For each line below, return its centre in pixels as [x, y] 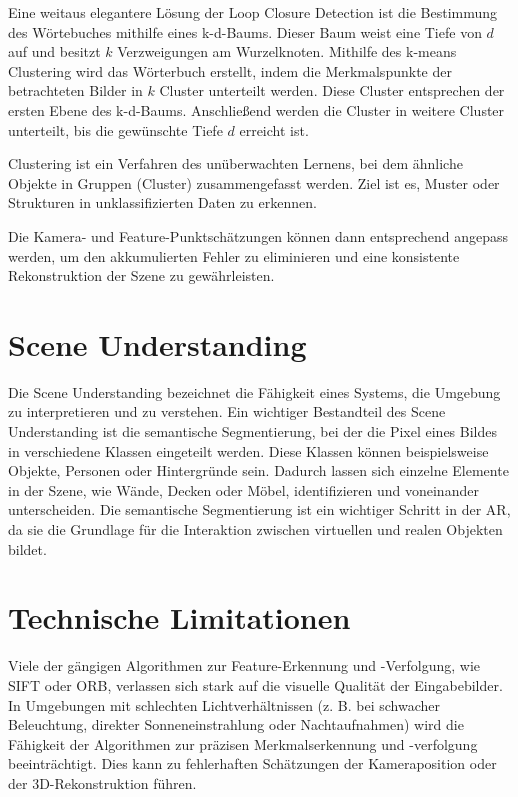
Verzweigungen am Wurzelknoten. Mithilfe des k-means [287, 51]
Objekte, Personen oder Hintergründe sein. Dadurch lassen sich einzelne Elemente [258, 470]
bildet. [27, 548]
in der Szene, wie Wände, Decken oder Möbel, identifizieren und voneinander [243, 489]
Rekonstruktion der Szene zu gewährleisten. [141, 275]
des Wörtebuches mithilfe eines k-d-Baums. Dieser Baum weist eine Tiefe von [245, 31]
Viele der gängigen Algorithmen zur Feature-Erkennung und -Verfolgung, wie [244, 665]
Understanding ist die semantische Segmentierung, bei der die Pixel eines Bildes [253, 431]
